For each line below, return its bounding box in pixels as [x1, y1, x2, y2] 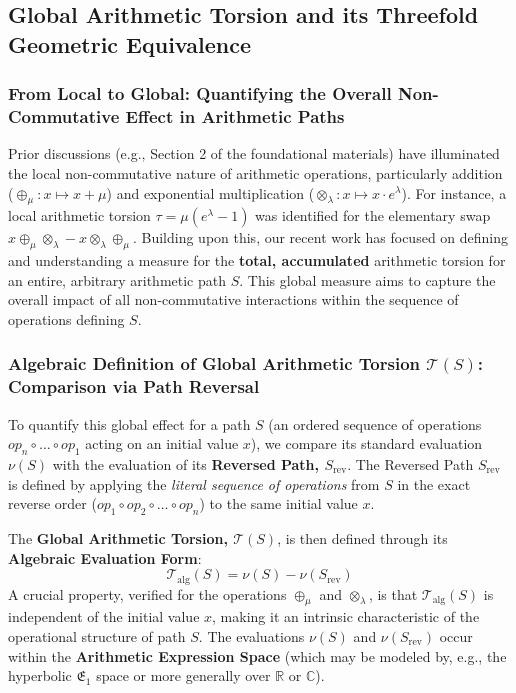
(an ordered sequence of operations [268, 413, 482, 434]
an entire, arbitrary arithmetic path [8, 269, 227, 290]
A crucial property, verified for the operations [8, 583, 287, 604]
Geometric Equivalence [8, 28, 251, 59]
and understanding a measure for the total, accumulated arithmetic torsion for [8, 250, 506, 271]
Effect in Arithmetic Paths [125, 104, 345, 129]
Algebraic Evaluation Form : [8, 547, 202, 568]
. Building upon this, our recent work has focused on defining [132, 227, 509, 248]
